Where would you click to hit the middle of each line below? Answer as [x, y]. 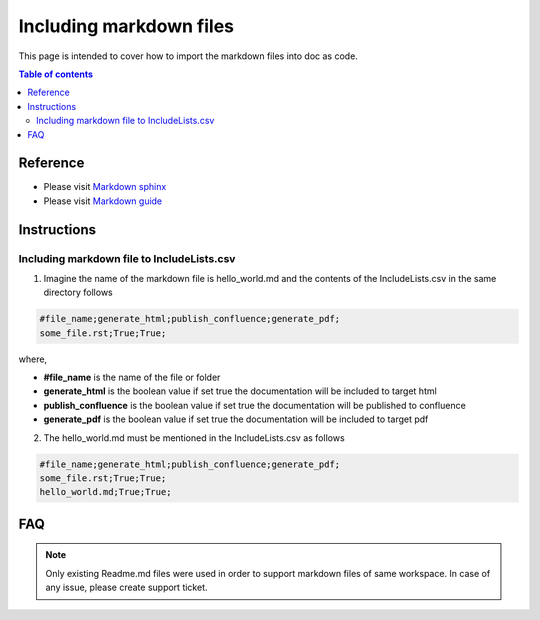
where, [33, 359]
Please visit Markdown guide [103, 201]
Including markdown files [126, 26]
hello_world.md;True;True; [105, 492]
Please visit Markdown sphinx [105, 187]
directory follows [78, 292]
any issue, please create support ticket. [126, 587]
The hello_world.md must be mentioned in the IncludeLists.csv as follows [194, 437]
